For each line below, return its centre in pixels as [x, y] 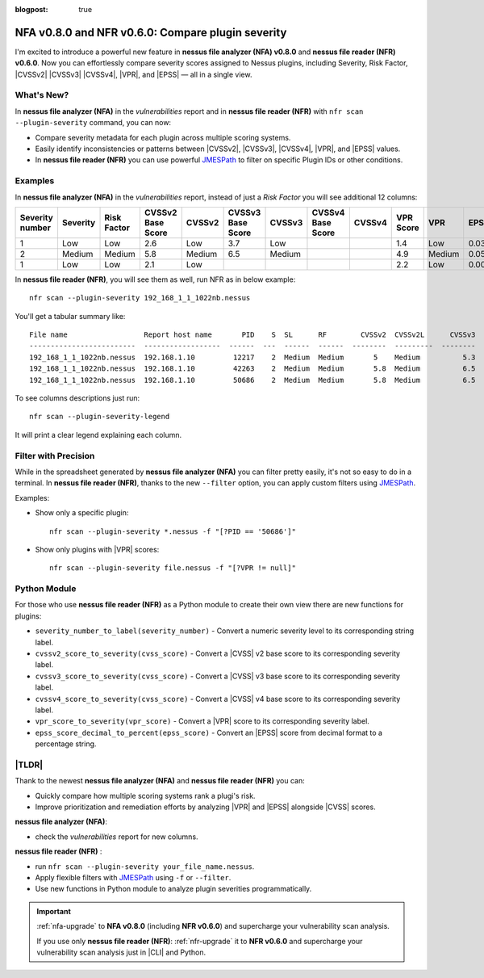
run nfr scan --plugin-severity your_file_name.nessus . [145, 866]
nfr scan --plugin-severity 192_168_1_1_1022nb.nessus [140, 298]
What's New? [42, 95]
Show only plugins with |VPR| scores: [97, 549]
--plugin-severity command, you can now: [93, 123]
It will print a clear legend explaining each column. [98, 434]
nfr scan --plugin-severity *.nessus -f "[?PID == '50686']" [173, 531]
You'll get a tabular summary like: [70, 316]
